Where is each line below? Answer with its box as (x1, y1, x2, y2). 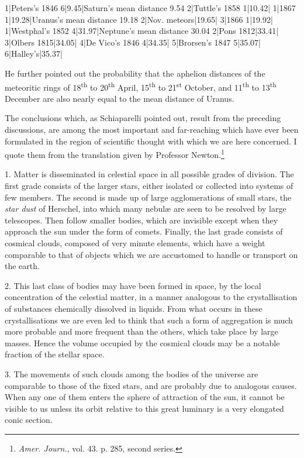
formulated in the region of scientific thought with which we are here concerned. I (5, 135, 297, 147)
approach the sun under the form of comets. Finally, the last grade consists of (5, 225, 283, 237)
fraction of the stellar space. (5, 348, 105, 360)
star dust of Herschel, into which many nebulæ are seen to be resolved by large (5, 202, 286, 215)
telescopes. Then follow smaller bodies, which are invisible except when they (5, 213, 278, 226)
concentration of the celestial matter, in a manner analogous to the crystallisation (5, 291, 298, 303)
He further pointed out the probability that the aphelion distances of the (5, 67, 265, 79)
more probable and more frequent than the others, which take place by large (5, 325, 278, 338)
